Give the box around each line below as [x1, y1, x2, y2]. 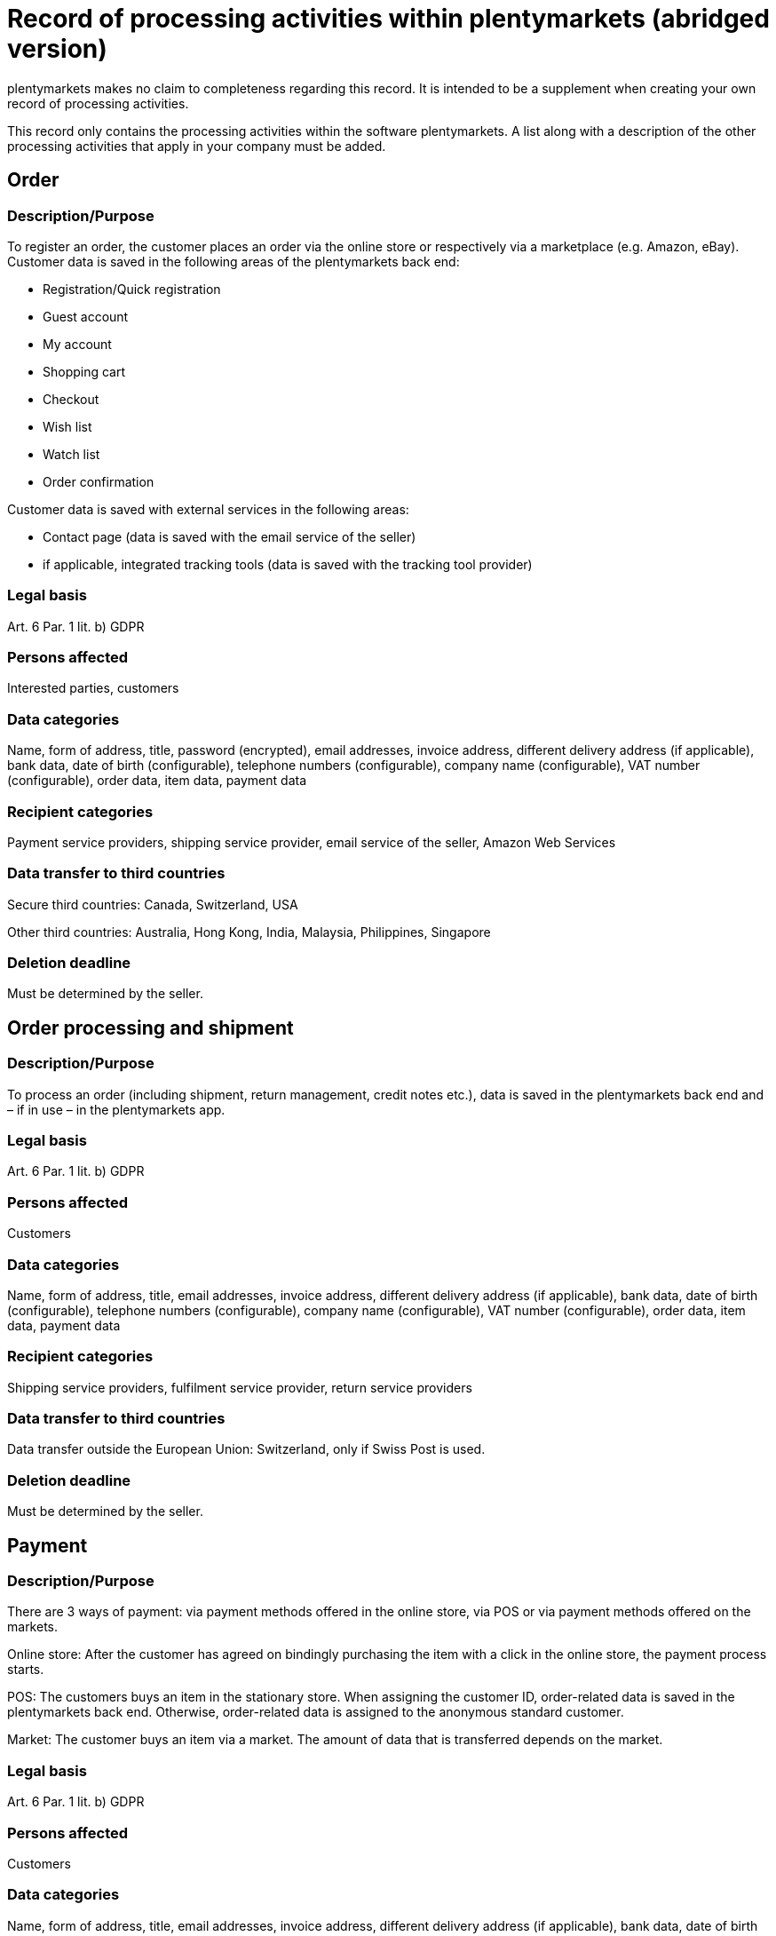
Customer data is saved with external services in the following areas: [7, 501, 409, 517]
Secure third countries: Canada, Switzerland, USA [7, 896, 298, 912]
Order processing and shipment [7, 1016, 294, 1039]
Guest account [43, 308, 129, 324]
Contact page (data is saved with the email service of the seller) [43, 528, 416, 544]
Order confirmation [43, 473, 154, 489]
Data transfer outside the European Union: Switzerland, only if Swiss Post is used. [7, 1441, 486, 1457]
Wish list [43, 418, 92, 434]
